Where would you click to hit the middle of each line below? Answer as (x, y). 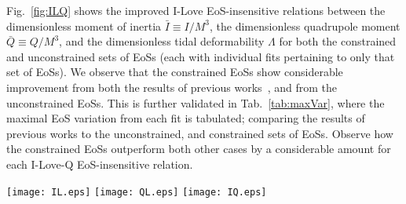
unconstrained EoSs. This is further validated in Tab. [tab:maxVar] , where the (196, 102)
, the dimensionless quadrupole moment (305, 25)
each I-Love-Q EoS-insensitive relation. (100, 164)
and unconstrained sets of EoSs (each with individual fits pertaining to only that (201, 56)
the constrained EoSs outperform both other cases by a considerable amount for (199, 149)
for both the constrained (338, 41)
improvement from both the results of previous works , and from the (172, 87)
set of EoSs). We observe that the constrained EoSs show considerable (175, 72)
